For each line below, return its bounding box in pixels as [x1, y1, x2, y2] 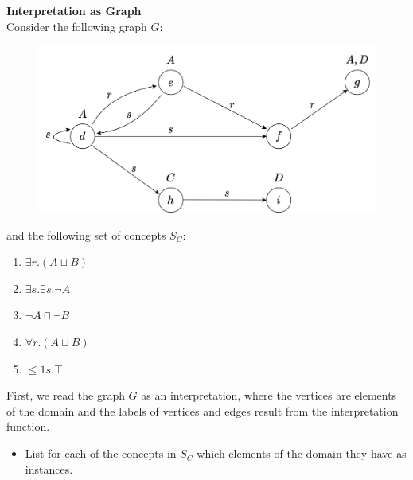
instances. [25, 460, 73, 477]
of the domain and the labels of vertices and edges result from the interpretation [6, 402, 399, 419]
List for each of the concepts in [25, 445, 177, 462]
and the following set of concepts [6, 226, 166, 243]
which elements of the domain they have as [197, 445, 407, 462]
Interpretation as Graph [6, 2, 142, 18]
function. [6, 418, 50, 435]
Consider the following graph [6, 18, 147, 34]
